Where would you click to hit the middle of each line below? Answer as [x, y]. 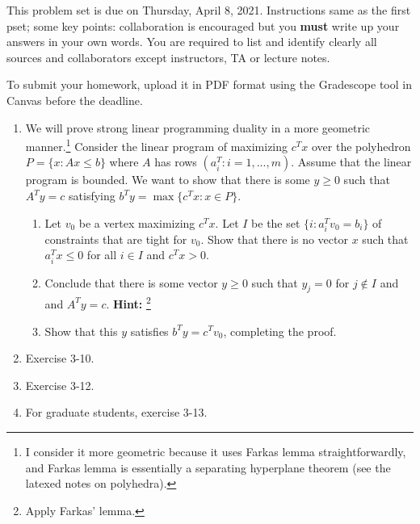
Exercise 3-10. [60, 358]
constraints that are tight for [116, 239]
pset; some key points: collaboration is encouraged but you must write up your [203, 25]
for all [102, 255]
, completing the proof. [280, 331]
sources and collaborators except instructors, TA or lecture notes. [168, 57]
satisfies [149, 331]
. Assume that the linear [351, 162]
